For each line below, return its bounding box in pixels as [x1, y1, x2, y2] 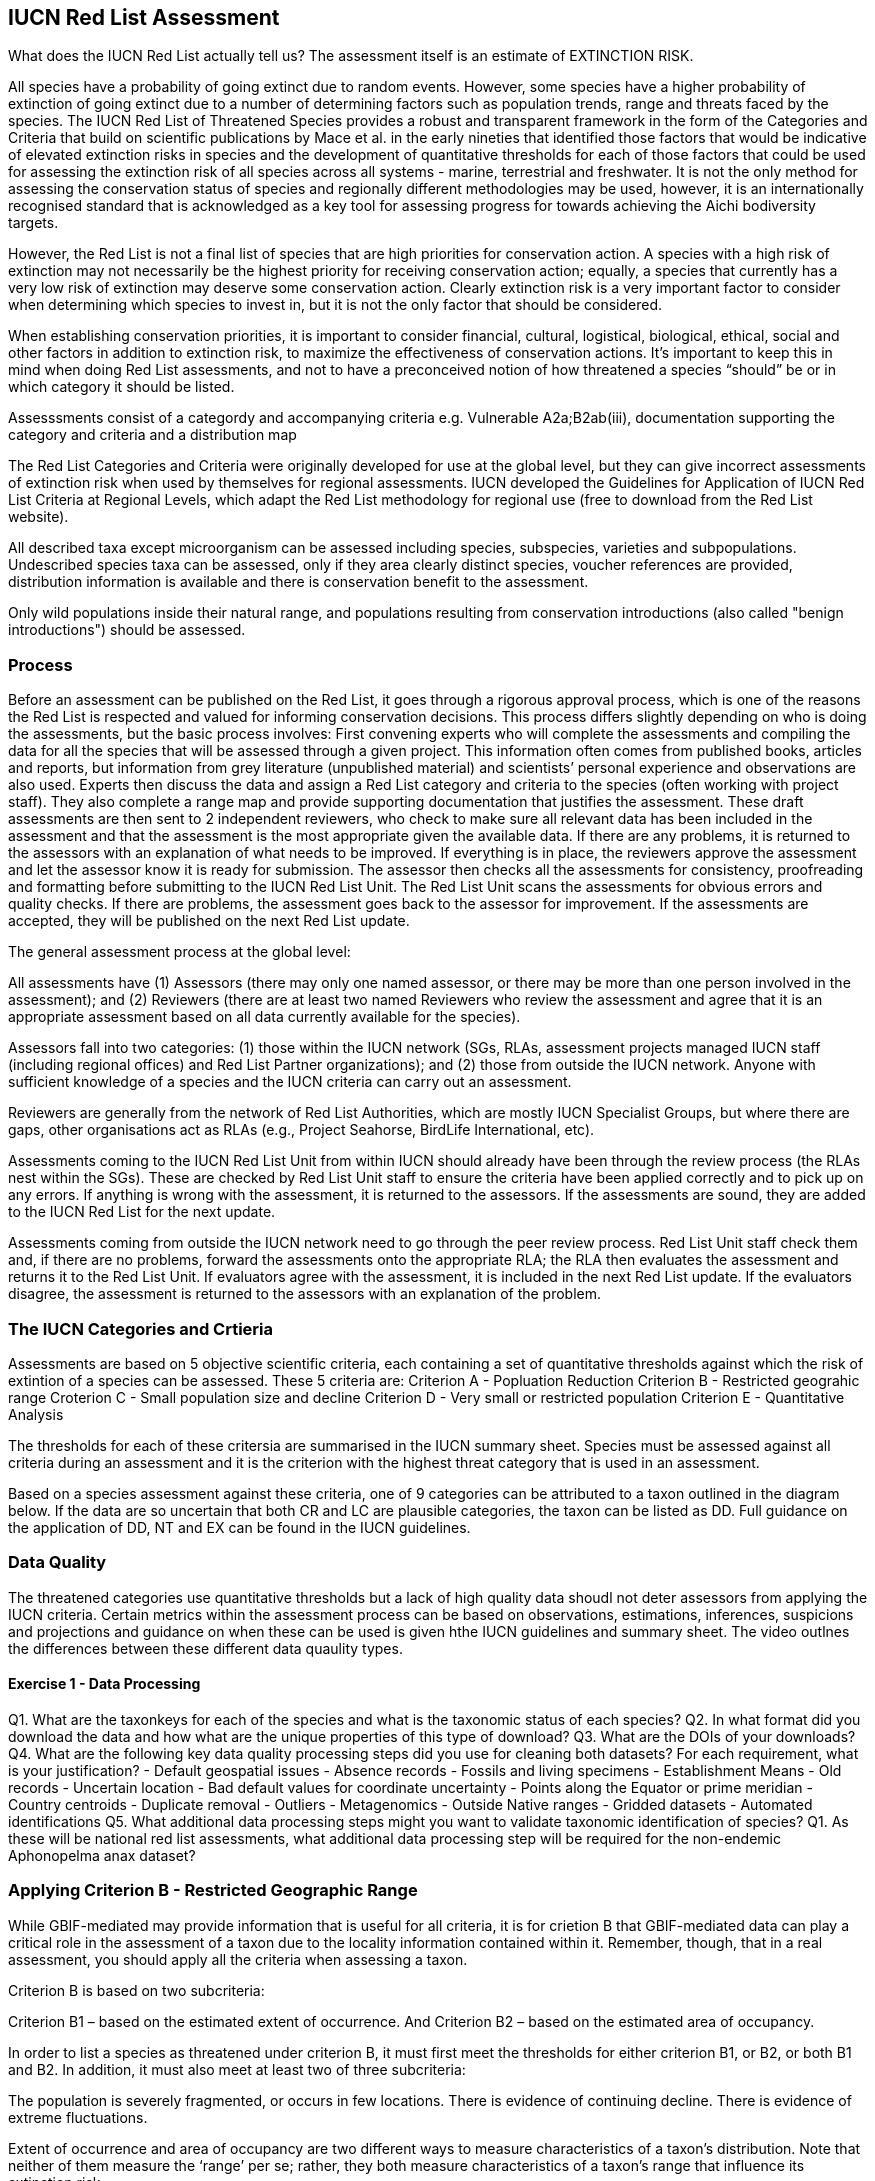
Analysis [8, 1405, 64, 1423]
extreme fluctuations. [8, 2108, 148, 2126]
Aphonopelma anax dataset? [8, 1846, 196, 1864]
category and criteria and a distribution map [8, 426, 297, 444]
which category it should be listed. [8, 378, 235, 396]
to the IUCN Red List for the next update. [8, 1203, 276, 1221]
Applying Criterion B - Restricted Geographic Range [8, 1880, 418, 1901]
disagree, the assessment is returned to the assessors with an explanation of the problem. [8, 1285, 602, 1303]
